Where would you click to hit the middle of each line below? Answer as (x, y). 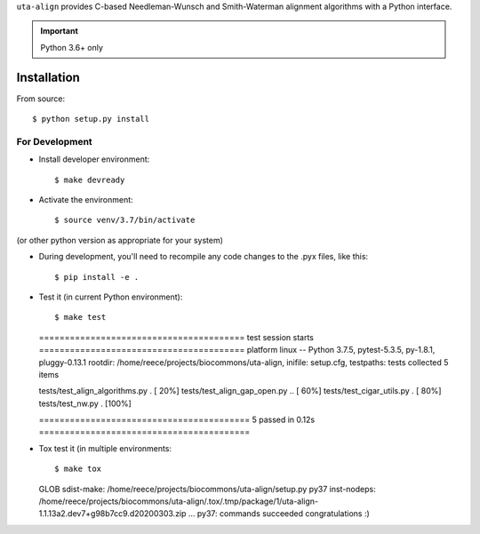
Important (60, 31)
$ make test (80, 317)
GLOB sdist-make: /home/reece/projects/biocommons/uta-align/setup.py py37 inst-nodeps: (208, 489)
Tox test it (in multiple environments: (105, 448)
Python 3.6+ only (72, 47)
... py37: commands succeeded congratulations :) (279, 514)
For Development (54, 141)
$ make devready (90, 179)
